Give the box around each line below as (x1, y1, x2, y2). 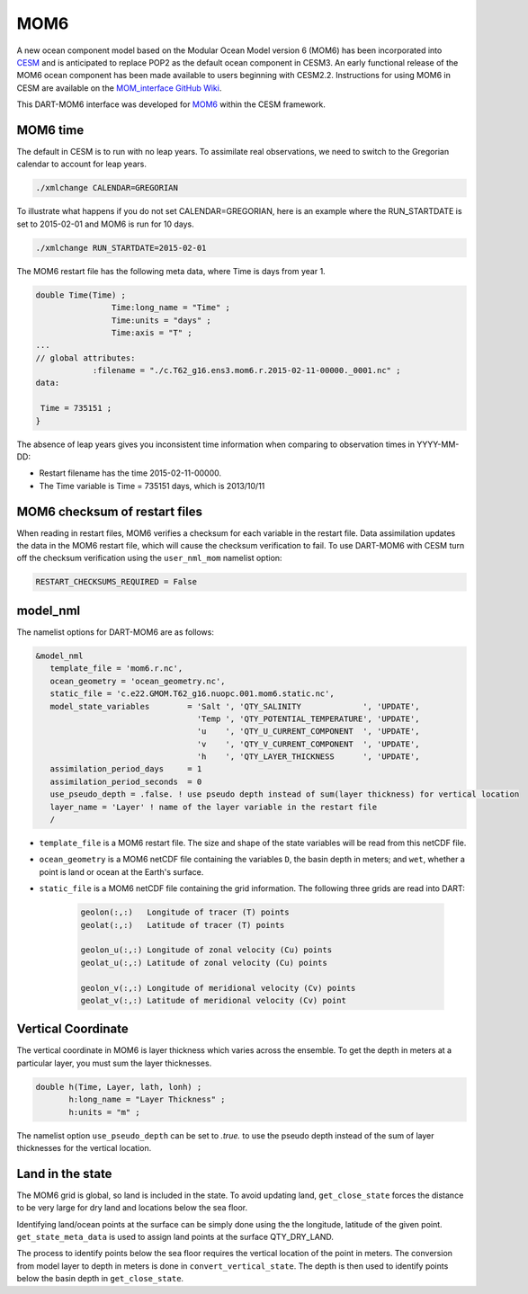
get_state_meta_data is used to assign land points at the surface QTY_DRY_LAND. (16, 1232, 335, 1242)
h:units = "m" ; (68, 1107, 141, 1117)
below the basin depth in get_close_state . (16, 1273, 184, 1284)
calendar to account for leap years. (16, 158, 148, 170)
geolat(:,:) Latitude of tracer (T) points (80, 920, 285, 930)
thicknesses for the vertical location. (16, 1142, 152, 1153)
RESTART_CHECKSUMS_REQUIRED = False (35, 576, 198, 587)
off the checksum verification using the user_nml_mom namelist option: (16, 553, 282, 564)
